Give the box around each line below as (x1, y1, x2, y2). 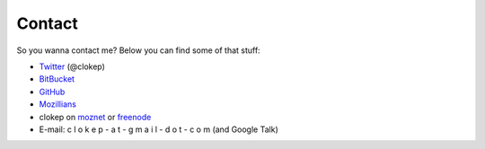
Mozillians (39, 99, 76, 110)
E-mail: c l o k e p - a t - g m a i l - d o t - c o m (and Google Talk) (39, 124, 278, 135)
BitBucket (39, 74, 75, 84)
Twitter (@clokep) (39, 61, 105, 72)
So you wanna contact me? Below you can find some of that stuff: (16, 45, 260, 56)
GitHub (39, 86, 66, 97)
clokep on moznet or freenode (39, 111, 152, 122)
